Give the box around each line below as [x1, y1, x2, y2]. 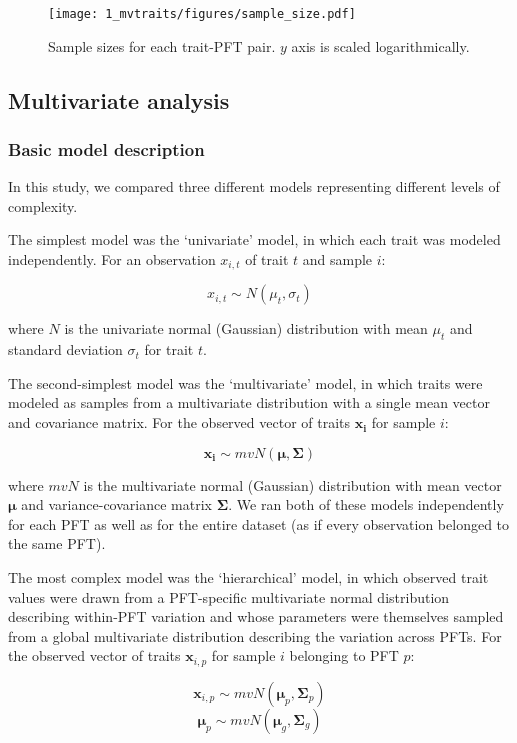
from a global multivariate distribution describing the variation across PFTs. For [8, 625, 502, 646]
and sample [302, 249, 373, 270]
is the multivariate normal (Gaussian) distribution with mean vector [83, 474, 502, 495]
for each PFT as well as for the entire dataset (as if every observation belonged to [8, 513, 510, 534]
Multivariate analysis [8, 84, 230, 115]
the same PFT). [8, 533, 106, 554]
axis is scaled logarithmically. [291, 35, 470, 56]
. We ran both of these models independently [228, 494, 504, 515]
